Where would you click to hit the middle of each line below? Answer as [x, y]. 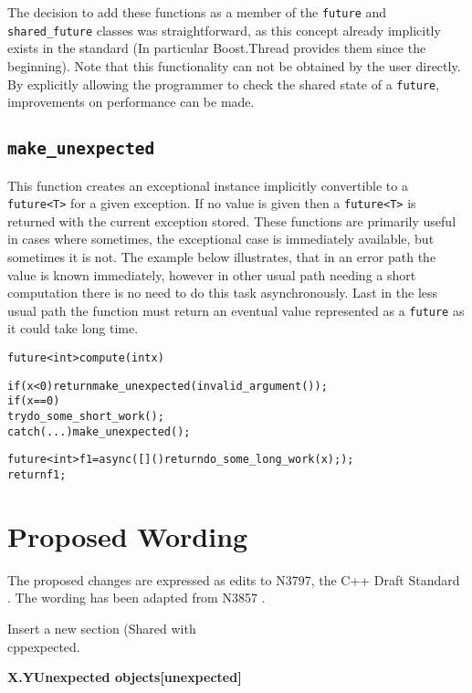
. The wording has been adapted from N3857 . [136, 598]
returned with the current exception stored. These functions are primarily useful [232, 220]
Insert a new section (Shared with [102, 628]
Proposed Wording [128, 535]
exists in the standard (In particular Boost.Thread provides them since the [217, 48]
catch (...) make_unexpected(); [99, 431]
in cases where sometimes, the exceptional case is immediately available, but [221, 239]
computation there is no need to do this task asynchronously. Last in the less [223, 293]
